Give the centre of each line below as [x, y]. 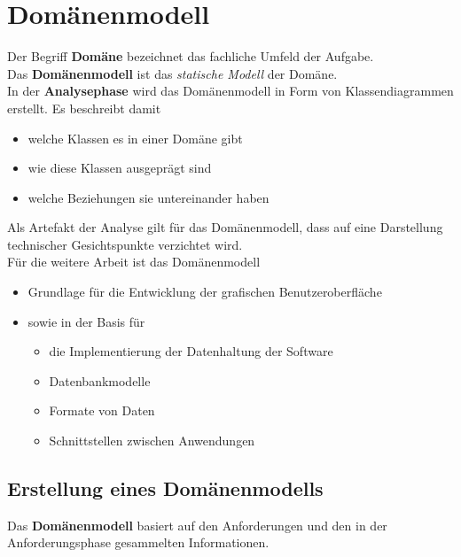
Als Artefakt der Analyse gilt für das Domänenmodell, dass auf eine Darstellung [225, 227]
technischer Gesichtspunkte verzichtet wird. [125, 244]
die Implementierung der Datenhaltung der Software [191, 351]
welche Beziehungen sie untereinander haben [148, 197]
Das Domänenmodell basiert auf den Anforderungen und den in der [197, 525]
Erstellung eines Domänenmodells [165, 488]
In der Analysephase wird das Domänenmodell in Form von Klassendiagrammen [230, 91]
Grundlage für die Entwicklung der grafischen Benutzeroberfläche [205, 292]
